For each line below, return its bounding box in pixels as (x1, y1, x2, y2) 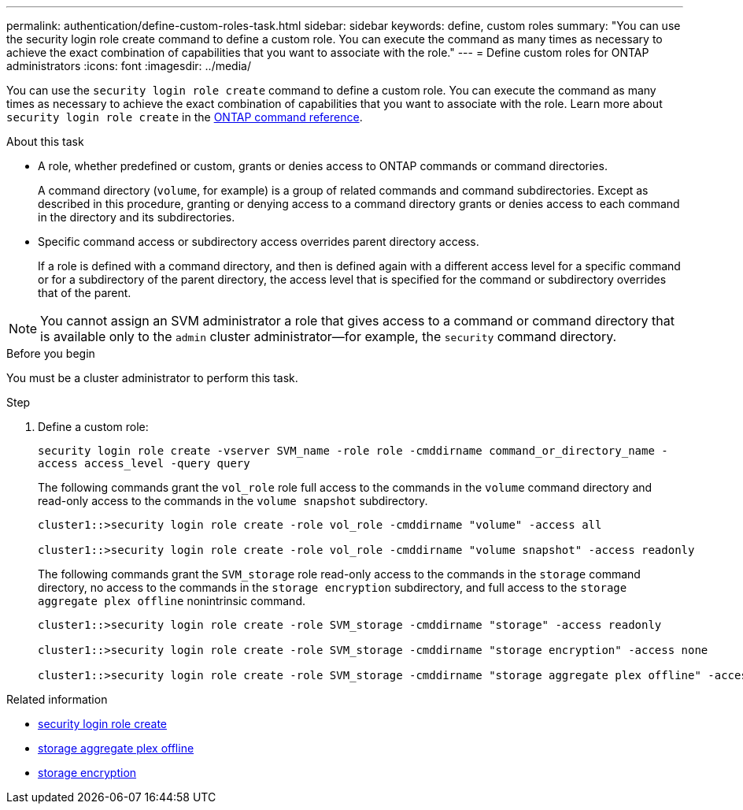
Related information (6, 693, 108, 706)
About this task (6, 135, 84, 148)
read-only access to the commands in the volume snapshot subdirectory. (38, 494, 428, 507)
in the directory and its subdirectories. (38, 210, 235, 224)
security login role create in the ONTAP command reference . (6, 110, 363, 124)
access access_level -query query (38, 457, 250, 470)
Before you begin (6, 347, 95, 360)
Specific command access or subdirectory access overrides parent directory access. (38, 235, 479, 248)
